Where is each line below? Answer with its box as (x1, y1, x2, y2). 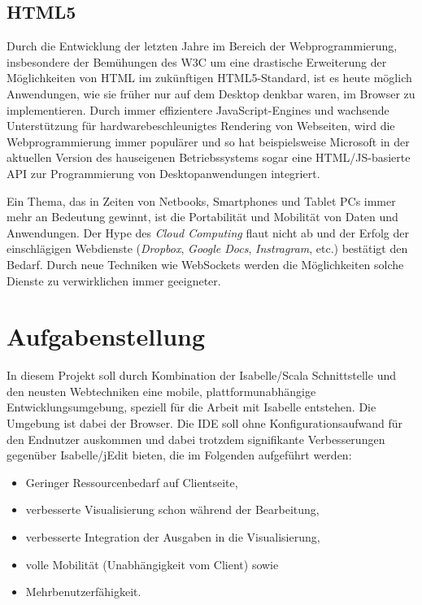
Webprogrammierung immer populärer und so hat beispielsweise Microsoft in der (7, 133, 410, 150)
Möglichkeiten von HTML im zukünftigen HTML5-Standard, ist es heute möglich (7, 69, 412, 86)
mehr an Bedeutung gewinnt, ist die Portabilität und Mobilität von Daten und (7, 208, 398, 225)
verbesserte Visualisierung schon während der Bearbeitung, (25, 501, 320, 518)
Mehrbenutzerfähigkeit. (25, 583, 141, 600)
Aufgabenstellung (7, 320, 206, 353)
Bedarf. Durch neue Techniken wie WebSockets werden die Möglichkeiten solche (7, 255, 404, 272)
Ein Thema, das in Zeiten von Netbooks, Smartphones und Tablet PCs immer (7, 192, 396, 209)
